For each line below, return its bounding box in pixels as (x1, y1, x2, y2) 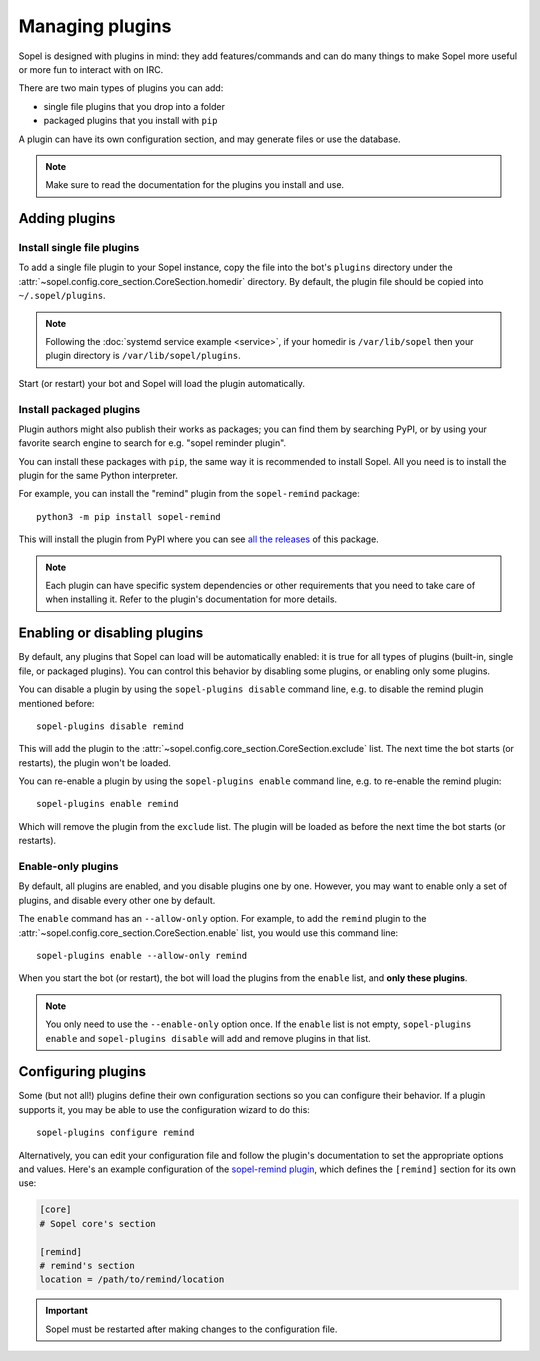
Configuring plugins (18, 1063, 147, 1080)
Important (45, 1305, 89, 1317)
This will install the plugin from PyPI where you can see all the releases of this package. (18, 533, 379, 545)
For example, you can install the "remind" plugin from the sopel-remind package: (18, 488, 360, 500)
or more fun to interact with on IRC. (18, 63, 164, 75)
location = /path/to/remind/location (39, 1274, 225, 1285)
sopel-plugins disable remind (36, 720, 185, 732)
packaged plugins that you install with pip (43, 115, 218, 127)
